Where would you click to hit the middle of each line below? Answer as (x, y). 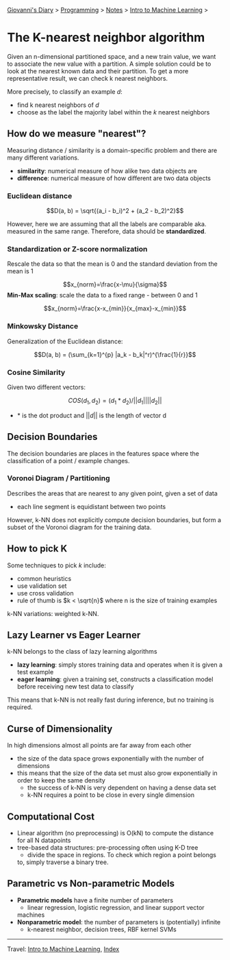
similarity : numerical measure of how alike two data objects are (107, 171)
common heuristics (44, 578)
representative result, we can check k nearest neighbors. (88, 78)
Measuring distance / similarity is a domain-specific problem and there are (112, 150)
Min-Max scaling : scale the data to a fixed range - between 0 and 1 (102, 295)
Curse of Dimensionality (60, 729)
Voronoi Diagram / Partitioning (59, 478)
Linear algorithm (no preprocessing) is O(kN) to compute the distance (115, 833)
